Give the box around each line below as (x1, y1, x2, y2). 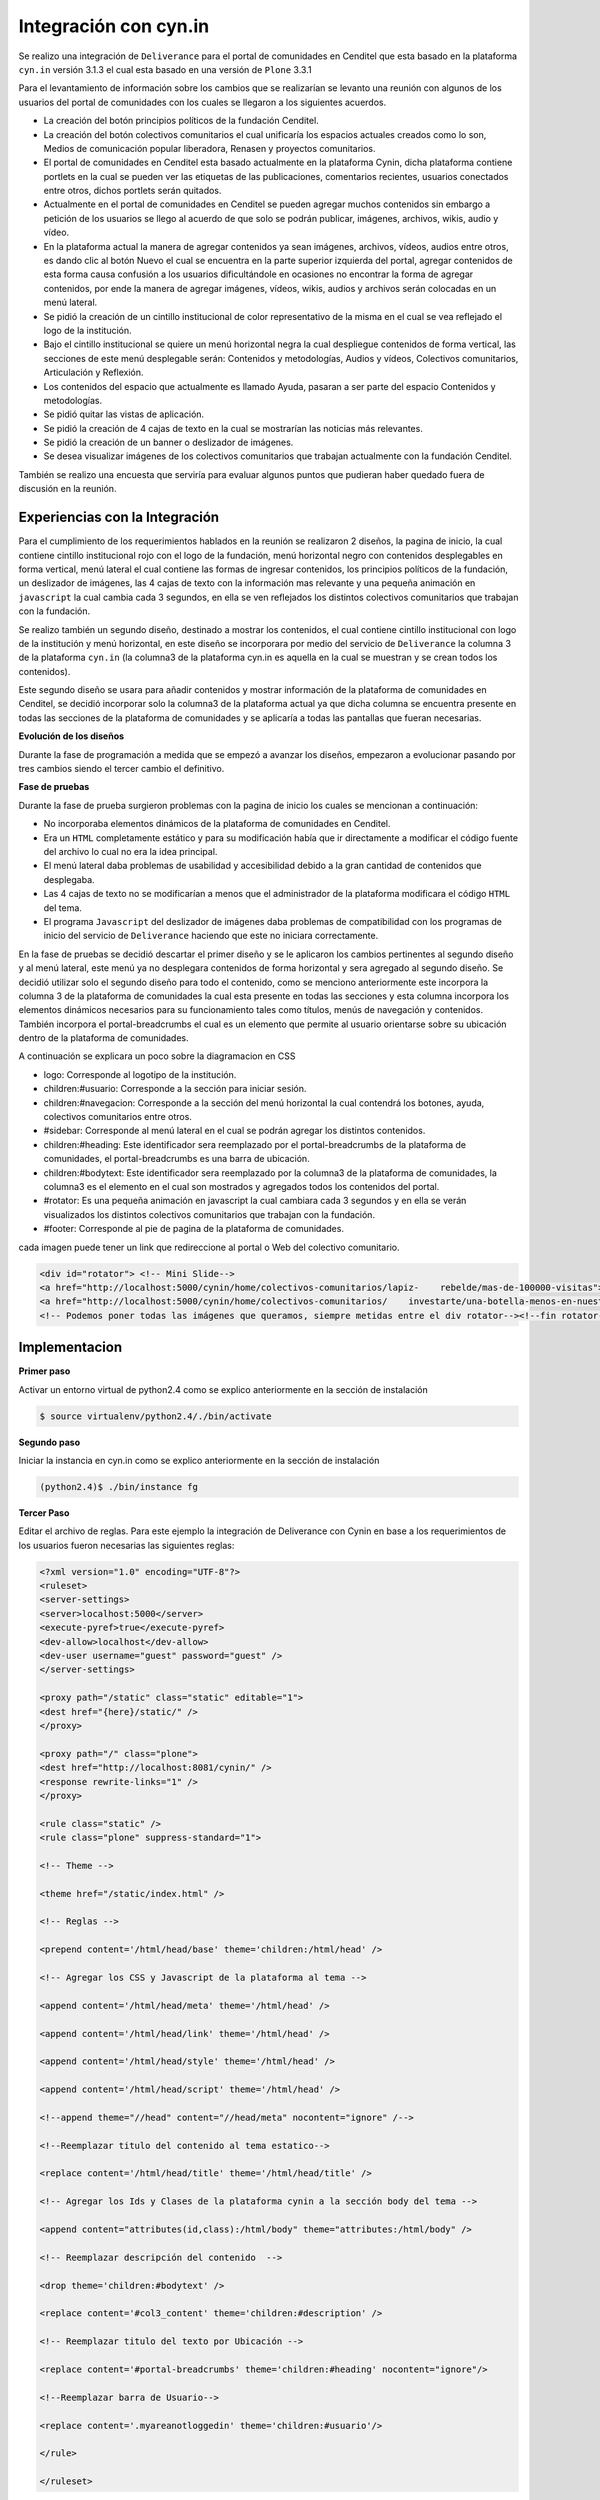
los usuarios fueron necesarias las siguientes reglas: (18, 1539, 235, 1551)
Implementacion (18, 1339, 123, 1356)
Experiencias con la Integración (18, 509, 220, 526)
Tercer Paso (18, 1506, 70, 1519)
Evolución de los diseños (18, 730, 125, 742)
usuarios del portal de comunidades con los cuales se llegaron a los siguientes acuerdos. (18, 96, 387, 108)
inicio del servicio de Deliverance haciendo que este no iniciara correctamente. (43, 930, 379, 942)
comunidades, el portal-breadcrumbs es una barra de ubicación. (43, 1153, 310, 1165)
